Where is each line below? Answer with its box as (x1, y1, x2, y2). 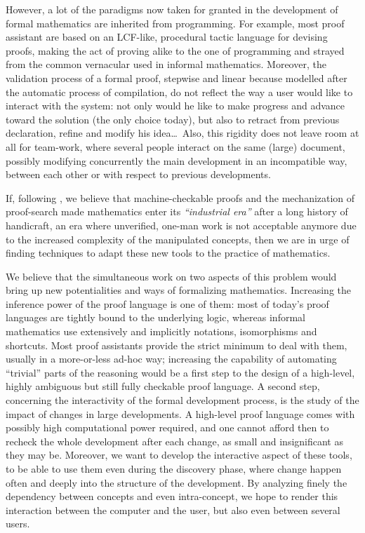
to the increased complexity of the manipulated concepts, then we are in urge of (6, 231, 350, 246)
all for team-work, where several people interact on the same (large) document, (6, 139, 345, 154)
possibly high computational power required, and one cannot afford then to (6, 420, 329, 435)
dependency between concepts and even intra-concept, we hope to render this (6, 489, 338, 504)
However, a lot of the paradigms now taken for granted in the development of (6, 2, 338, 16)
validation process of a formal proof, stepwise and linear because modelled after (6, 70, 347, 85)
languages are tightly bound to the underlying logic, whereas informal (6, 310, 305, 325)
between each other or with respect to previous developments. (6, 167, 271, 182)
